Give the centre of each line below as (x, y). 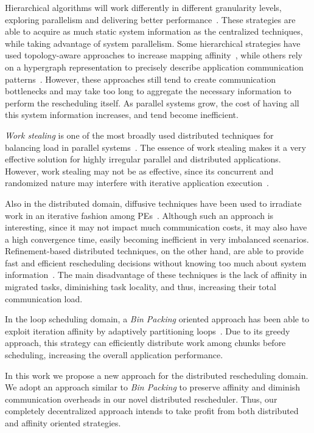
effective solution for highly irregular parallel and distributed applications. (143, 159)
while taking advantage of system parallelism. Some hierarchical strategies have (153, 43)
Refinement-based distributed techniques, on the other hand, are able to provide (154, 251)
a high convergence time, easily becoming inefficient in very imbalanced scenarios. (157, 239)
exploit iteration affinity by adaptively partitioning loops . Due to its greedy (148, 331)
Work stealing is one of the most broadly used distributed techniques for (139, 135)
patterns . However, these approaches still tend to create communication (140, 79)
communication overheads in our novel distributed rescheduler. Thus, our (141, 399)
